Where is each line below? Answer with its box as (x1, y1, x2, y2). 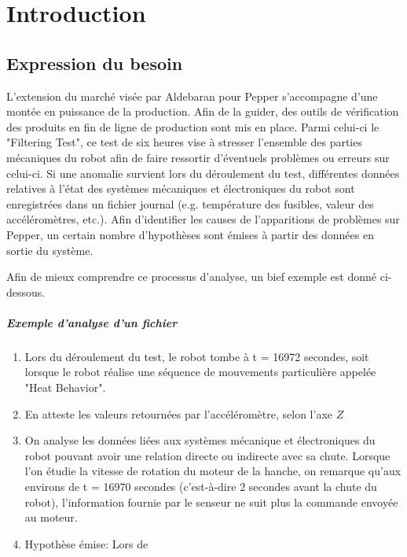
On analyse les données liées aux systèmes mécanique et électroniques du (24, 432, 376, 448)
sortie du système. (6, 242, 93, 258)
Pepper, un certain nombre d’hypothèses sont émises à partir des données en (6, 226, 374, 242)
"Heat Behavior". (24, 379, 106, 396)
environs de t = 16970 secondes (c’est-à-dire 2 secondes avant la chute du (24, 478, 377, 495)
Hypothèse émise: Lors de (24, 535, 148, 551)
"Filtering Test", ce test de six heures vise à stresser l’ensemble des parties (6, 134, 362, 150)
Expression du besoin (6, 50, 183, 75)
